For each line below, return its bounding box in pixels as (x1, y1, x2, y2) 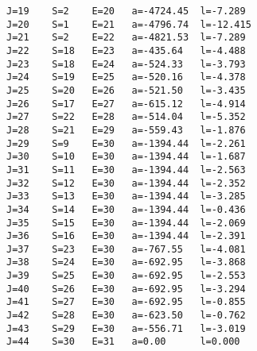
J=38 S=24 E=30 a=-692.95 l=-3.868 (6, 256, 246, 268)
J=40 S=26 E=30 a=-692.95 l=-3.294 (6, 283, 246, 295)
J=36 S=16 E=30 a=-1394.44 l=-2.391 (6, 230, 246, 242)
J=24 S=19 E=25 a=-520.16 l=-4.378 (6, 71, 246, 83)
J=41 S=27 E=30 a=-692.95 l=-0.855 (6, 296, 246, 308)
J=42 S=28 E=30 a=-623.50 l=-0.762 (6, 310, 246, 322)
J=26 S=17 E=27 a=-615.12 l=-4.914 (6, 98, 246, 110)
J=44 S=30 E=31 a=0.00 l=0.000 (6, 336, 240, 348)
